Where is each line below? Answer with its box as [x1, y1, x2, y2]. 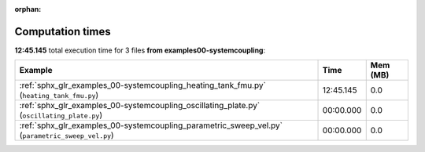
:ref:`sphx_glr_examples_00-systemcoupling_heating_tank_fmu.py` [19, 80, 267, 91]
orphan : [14, 5, 42, 13]
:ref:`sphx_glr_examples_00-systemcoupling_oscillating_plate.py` [19, 100, 261, 111]
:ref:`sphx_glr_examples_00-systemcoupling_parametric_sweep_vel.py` [19, 120, 283, 131]
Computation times [14, 24, 111, 38]
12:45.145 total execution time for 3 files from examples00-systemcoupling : [14, 45, 266, 55]
